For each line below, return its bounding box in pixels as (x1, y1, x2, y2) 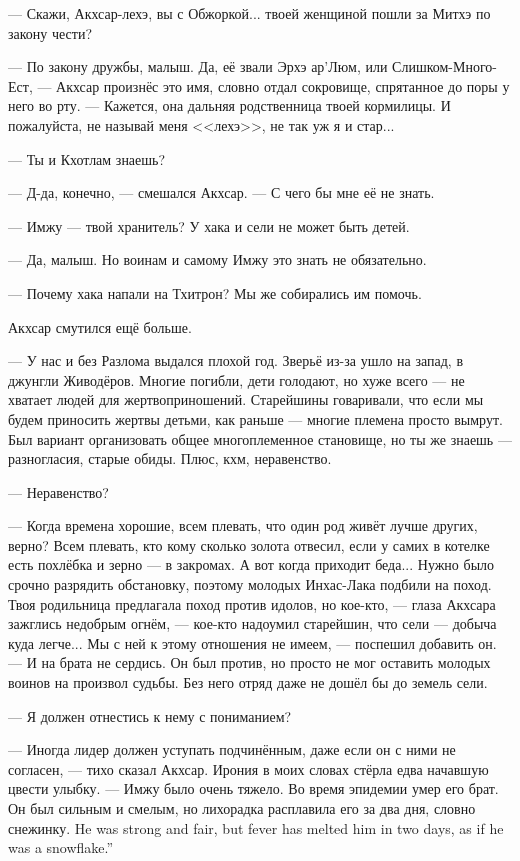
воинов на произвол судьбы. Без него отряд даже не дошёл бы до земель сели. (8, 672, 488, 693)
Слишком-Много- (392, 56, 498, 77)
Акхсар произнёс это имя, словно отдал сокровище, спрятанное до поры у (56, 75, 510, 96)
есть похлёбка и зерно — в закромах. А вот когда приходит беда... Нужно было (8, 554, 495, 575)
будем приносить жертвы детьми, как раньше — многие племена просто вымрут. (8, 408, 503, 429)
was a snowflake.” (8, 837, 114, 858)
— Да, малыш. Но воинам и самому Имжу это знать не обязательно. (8, 249, 427, 270)
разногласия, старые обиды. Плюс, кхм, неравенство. (8, 448, 332, 469)
